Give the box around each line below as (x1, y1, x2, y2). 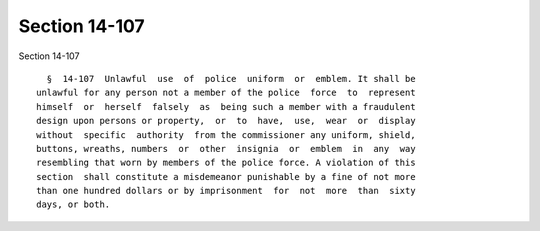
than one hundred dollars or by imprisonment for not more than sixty (36, 185, 416, 197)
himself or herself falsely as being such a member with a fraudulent (36, 101, 416, 112)
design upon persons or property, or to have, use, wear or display (36, 115, 416, 127)
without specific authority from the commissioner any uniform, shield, (36, 129, 416, 140)
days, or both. (36, 199, 111, 210)
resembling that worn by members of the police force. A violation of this (36, 157, 416, 169)
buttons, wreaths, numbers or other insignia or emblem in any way (36, 143, 416, 154)
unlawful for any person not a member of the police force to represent (36, 87, 416, 99)
